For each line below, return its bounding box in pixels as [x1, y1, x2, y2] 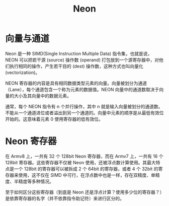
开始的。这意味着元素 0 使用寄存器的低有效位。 [5, 116, 103, 122]
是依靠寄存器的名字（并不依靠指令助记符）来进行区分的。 [5, 195, 124, 201]
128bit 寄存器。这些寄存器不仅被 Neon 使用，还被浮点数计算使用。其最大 [5, 159, 156, 165]
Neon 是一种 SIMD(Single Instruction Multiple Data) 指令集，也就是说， [5, 50, 152, 56]
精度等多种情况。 [18, 178, 54, 184]
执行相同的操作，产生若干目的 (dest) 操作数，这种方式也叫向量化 [9, 63, 143, 69]
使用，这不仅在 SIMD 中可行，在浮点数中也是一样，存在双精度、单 [18, 172, 156, 178]
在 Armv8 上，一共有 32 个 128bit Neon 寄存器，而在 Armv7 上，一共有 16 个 [5, 153, 163, 159]
